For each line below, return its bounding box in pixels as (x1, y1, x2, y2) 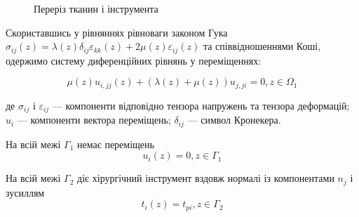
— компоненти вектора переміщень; (17, 112, 171, 127)
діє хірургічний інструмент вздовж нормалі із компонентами (77, 171, 334, 185)
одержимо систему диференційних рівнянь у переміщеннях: (6, 53, 262, 67)
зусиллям (6, 185, 45, 199)
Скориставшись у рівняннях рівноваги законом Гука (6, 25, 228, 39)
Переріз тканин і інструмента (34, 1, 158, 15)
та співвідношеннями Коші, (203, 39, 321, 53)
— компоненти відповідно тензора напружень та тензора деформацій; (52, 98, 350, 112)
